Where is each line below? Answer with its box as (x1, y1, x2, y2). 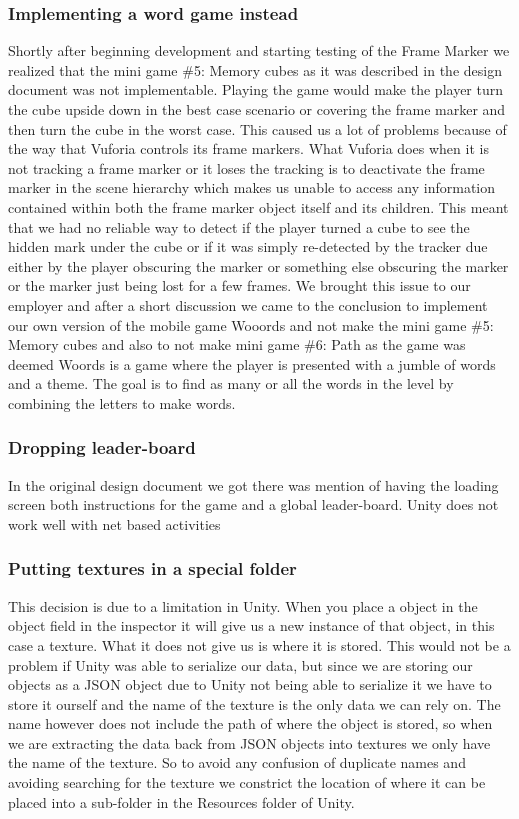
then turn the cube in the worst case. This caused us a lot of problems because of (8, 118, 507, 139)
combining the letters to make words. (8, 392, 236, 413)
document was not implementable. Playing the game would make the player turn (8, 79, 503, 100)
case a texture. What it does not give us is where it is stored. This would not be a (8, 634, 511, 655)
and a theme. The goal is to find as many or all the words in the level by (8, 373, 454, 394)
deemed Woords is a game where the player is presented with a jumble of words (8, 353, 496, 374)
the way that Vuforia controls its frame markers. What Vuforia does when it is (8, 138, 489, 159)
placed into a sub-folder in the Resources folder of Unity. (8, 791, 355, 812)
